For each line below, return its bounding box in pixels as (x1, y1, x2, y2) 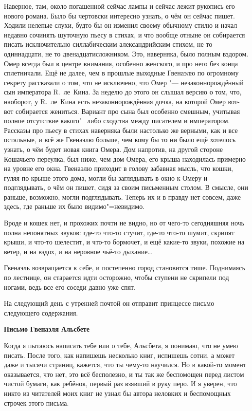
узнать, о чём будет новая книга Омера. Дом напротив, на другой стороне (4, 144, 223, 154)
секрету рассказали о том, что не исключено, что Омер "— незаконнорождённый (4, 77, 244, 87)
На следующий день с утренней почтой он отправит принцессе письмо (4, 298, 215, 308)
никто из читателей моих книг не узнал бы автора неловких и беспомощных (4, 388, 231, 398)
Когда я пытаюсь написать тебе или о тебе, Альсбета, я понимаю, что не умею (4, 340, 238, 350)
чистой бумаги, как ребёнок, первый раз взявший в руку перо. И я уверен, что (4, 378, 237, 389)
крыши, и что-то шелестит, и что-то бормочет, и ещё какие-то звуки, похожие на (4, 237, 245, 247)
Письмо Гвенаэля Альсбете (4, 324, 90, 334)
